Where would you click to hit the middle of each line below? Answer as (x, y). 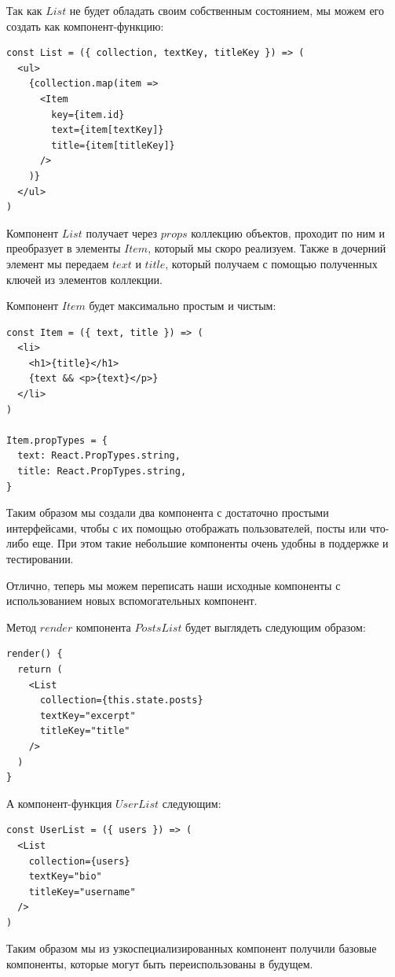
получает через (122, 232)
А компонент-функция (59, 803)
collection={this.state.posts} (121, 700)
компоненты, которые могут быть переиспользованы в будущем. (160, 964)
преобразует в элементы (64, 248)
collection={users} (79, 861)
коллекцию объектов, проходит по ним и (288, 232)
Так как (24, 10)
